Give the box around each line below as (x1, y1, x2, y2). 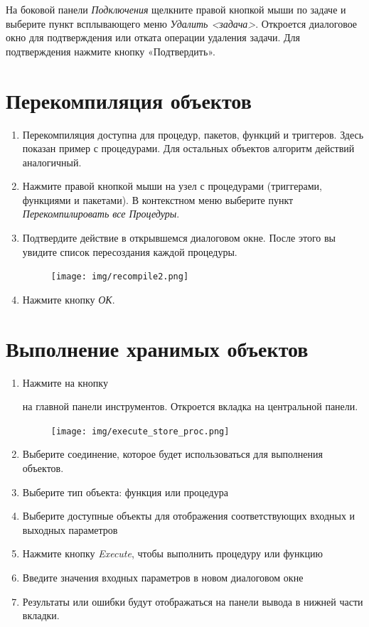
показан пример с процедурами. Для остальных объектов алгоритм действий (22, 141, 355, 156)
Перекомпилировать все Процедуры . (22, 206, 180, 221)
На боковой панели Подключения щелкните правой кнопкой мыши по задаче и (6, 2, 346, 16)
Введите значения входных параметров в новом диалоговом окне (22, 570, 304, 585)
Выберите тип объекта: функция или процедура (22, 484, 228, 499)
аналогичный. (22, 154, 82, 169)
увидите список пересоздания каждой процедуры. (22, 244, 237, 259)
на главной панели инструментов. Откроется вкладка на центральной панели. (22, 399, 358, 414)
